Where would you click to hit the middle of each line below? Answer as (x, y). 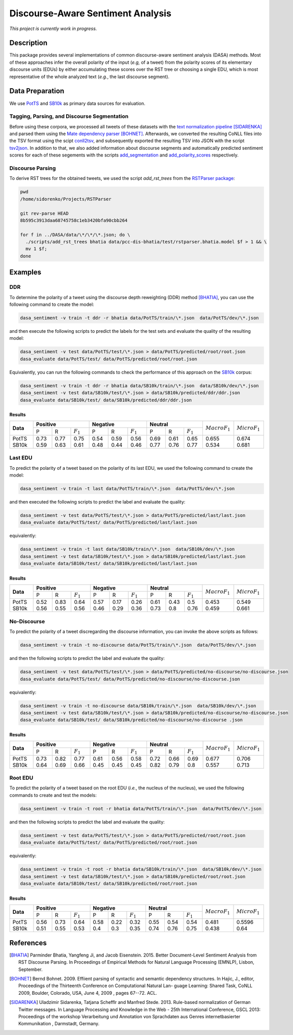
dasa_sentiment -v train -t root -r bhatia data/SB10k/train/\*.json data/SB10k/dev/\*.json (141, 869)
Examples (25, 272)
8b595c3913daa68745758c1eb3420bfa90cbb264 (74, 220)
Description (28, 43)
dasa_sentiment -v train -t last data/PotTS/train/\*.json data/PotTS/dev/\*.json (127, 488)
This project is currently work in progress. (53, 29)
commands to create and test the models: (53, 795)
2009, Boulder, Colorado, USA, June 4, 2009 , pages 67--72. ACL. (88, 993)
